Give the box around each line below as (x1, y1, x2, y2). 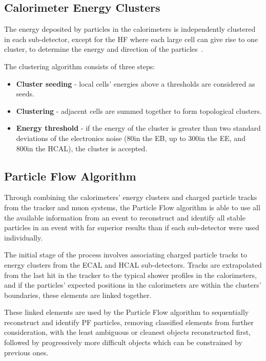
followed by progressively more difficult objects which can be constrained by (4, 337, 242, 348)
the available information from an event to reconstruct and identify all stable (4, 212, 245, 223)
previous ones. (4, 347, 49, 357)
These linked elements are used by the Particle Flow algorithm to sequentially (4, 307, 249, 317)
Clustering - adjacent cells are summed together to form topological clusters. (16, 105, 262, 116)
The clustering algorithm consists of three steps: (4, 61, 155, 71)
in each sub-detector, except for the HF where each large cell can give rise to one (4, 33, 258, 44)
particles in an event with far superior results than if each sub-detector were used (4, 222, 259, 233)
